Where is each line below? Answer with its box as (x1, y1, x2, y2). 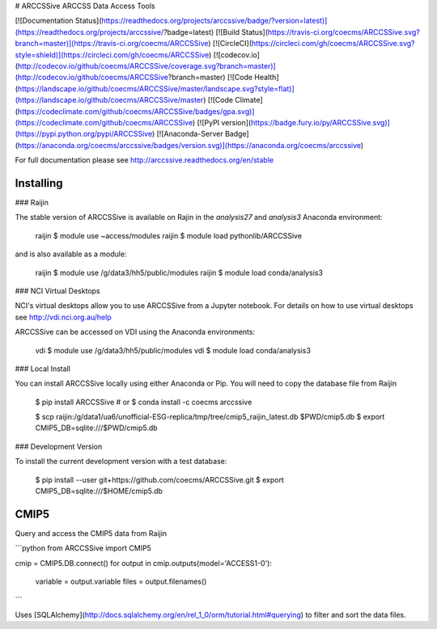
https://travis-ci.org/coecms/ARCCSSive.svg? (267, 27, 421, 36)
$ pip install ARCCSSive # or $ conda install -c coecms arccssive (35, 397, 252, 407)
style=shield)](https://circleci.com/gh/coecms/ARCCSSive (15, 49, 210, 60)
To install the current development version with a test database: (15, 457, 227, 466)
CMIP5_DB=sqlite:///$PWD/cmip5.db (35, 423, 158, 433)
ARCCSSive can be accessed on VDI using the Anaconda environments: (15, 327, 255, 337)
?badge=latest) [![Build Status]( (163, 27, 269, 36)
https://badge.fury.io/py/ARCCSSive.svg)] (251, 117, 390, 127)
